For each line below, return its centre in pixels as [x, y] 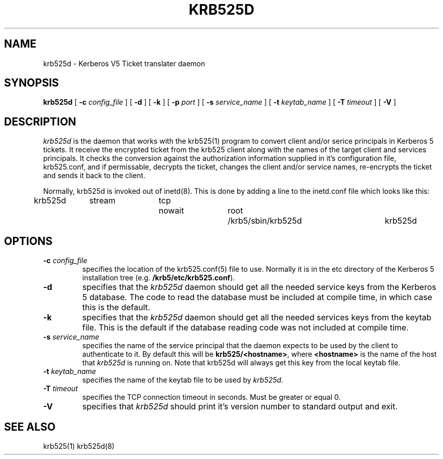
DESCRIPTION [40, 121]
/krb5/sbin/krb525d [265, 221]
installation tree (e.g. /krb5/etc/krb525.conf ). [159, 278]
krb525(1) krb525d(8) [79, 446]
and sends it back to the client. [94, 176]
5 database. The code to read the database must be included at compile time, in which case [257, 297]
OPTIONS [28, 241]
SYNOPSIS [32, 83]
